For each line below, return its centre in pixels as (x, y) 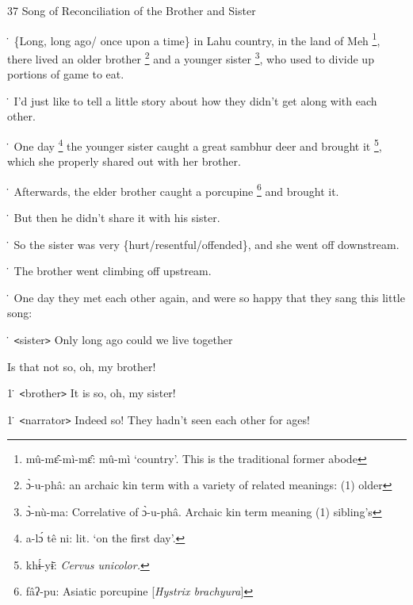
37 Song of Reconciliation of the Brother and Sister (132, 10)
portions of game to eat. (66, 74)
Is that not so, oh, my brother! (82, 366)
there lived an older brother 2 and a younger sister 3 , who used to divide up (191, 57)
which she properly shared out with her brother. (124, 161)
